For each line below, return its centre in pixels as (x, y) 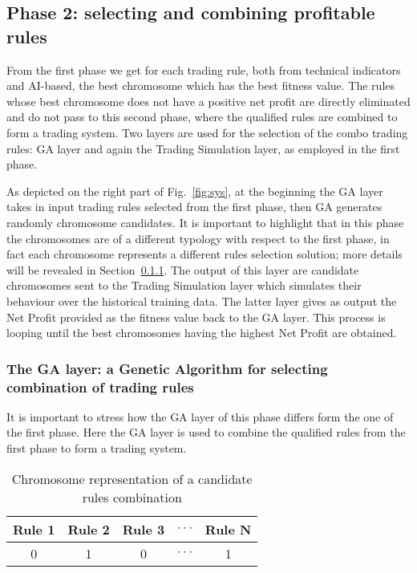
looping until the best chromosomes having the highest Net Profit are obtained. (202, 333)
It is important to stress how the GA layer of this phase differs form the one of (200, 416)
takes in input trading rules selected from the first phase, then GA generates (194, 207)
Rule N (228, 529)
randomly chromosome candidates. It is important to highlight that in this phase (205, 222)
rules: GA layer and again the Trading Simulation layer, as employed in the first (203, 148)
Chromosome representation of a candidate (132, 478)
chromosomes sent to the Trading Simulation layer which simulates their (184, 285)
